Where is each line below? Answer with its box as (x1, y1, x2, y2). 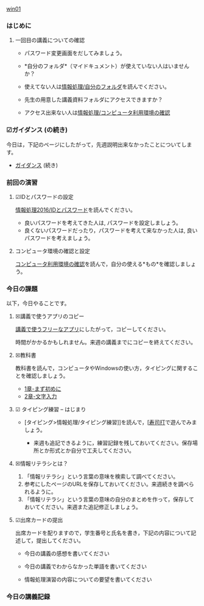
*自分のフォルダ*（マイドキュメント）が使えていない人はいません (24, 62, 190, 70)
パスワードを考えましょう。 (24, 234, 94, 242)
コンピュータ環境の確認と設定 (15, 247, 90, 254)
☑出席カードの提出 (15, 516, 63, 524)
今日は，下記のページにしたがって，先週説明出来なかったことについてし (6, 140, 187, 148)
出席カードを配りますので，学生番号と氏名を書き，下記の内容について (15, 529, 191, 536)
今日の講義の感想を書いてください (24, 550, 110, 557)
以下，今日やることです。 (6, 300, 70, 307)
